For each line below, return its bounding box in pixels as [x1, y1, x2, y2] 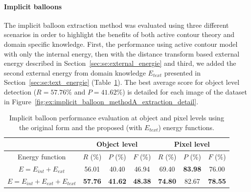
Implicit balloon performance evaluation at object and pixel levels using [9, 113, 224, 123]
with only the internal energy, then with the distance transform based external [4, 48, 240, 58]
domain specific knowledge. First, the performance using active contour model [4, 38, 238, 49]
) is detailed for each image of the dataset [122, 86, 248, 96]
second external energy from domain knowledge [4, 67, 146, 77]
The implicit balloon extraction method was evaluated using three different [4, 19, 229, 30]
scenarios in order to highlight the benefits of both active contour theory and [4, 29, 235, 39]
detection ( [4, 86, 37, 96]
